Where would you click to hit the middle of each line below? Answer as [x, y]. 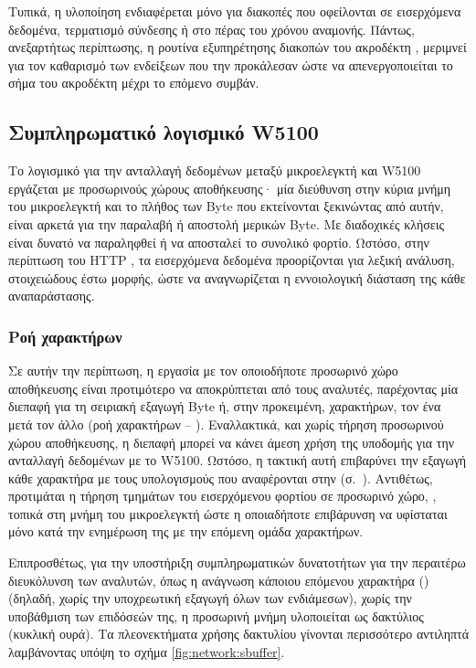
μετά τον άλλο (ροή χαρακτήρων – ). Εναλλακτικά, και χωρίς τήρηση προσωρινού [226, 424]
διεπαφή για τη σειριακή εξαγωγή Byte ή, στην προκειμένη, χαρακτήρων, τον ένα [225, 406]
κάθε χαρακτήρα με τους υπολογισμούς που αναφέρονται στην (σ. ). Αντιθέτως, [221, 477]
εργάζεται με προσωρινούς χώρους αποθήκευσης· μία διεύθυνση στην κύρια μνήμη [230, 188]
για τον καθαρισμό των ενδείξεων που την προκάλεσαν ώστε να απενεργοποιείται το [231, 64]
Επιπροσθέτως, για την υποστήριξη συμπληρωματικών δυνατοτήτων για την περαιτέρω [237, 562]
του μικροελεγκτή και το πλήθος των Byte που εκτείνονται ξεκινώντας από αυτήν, [226, 206]
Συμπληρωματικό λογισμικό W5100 [164, 132]
